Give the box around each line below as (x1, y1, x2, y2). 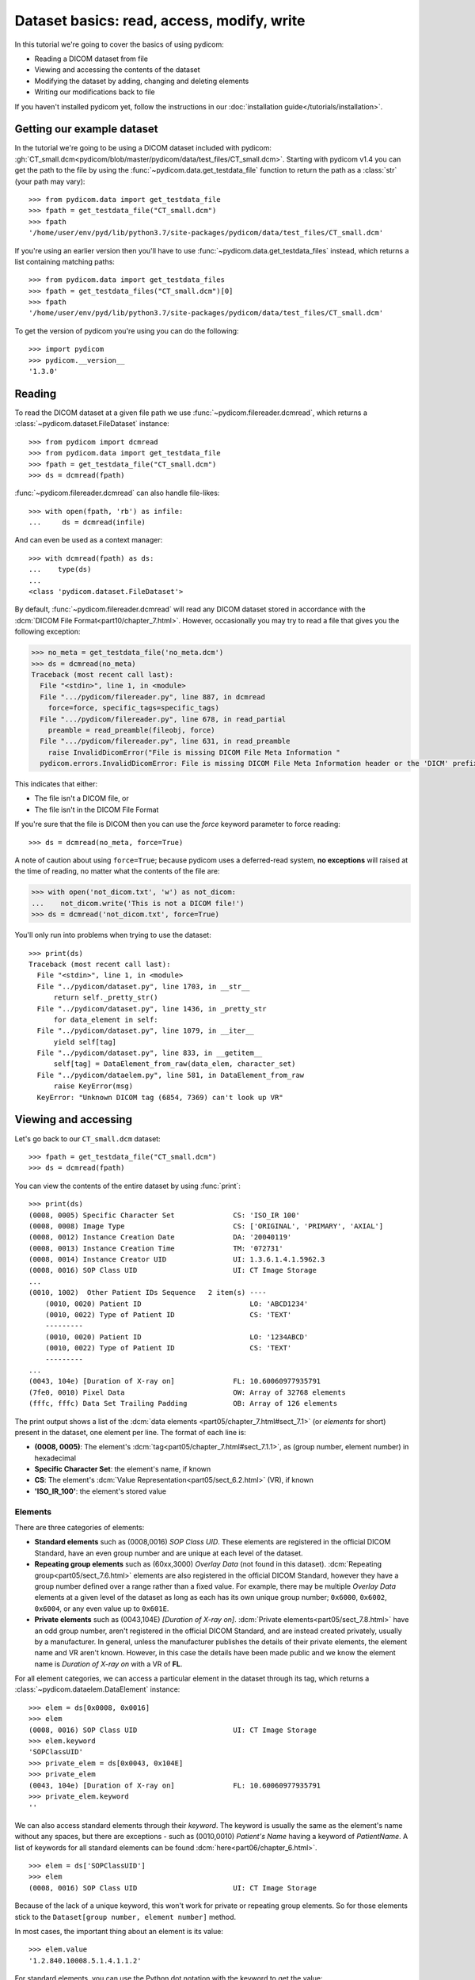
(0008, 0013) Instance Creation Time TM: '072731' (28, 1243, 284, 1253)
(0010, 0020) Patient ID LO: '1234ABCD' (44, 1332, 309, 1342)
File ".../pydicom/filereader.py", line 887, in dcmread (40, 692, 265, 701)
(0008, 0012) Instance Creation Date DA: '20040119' (28, 1232, 292, 1242)
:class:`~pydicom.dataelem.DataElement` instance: (14, 1685, 180, 1694)
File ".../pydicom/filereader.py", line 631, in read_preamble (40, 737, 291, 746)
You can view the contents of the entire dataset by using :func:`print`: (14, 1181, 241, 1190)
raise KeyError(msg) (53, 1082, 134, 1091)
